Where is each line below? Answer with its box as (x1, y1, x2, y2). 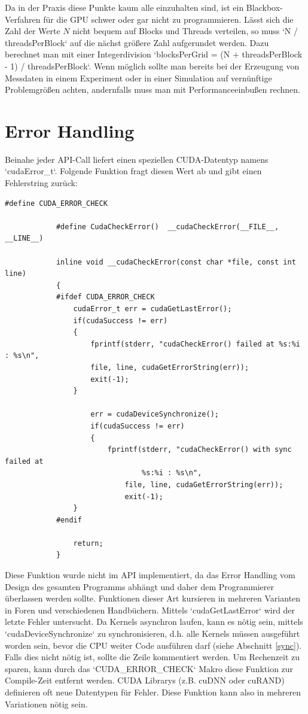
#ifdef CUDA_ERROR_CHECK (56, 293, 155, 302)
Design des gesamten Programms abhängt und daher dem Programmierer (5, 580, 274, 593)
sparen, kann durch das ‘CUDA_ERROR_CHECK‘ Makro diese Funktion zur (5, 662, 294, 674)
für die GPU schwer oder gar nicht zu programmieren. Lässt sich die (43, 13, 294, 25)
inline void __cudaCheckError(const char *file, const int (56, 257, 296, 266)
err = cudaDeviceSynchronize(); (90, 410, 219, 419)
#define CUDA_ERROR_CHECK (5, 199, 108, 208)
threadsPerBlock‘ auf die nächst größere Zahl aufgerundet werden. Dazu (5, 36, 269, 48)
